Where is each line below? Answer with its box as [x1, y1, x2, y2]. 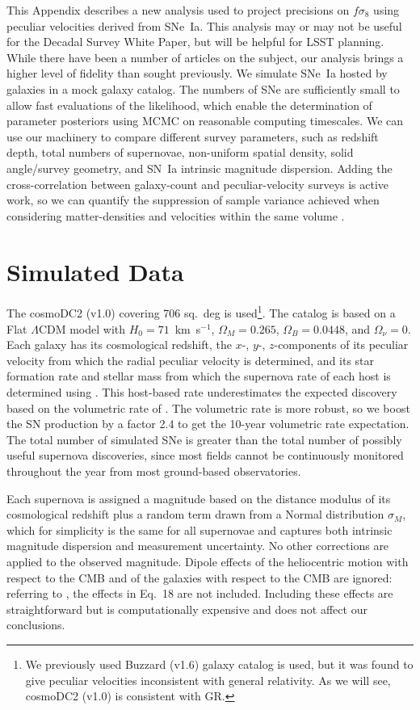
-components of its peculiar [274, 336, 409, 353]
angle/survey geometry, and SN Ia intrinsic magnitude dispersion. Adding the [6, 159, 393, 176]
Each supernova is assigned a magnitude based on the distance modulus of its [6, 489, 391, 506]
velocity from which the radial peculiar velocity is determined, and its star [6, 351, 375, 368]
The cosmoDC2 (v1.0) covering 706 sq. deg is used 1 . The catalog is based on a [6, 302, 396, 321]
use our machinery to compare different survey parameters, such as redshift [6, 128, 379, 145]
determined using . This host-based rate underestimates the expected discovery [6, 384, 397, 401]
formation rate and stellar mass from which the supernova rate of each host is [6, 368, 391, 384]
